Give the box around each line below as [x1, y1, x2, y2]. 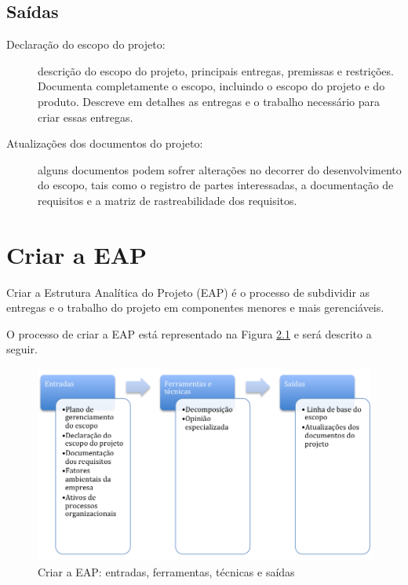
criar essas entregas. [38, 108, 133, 125]
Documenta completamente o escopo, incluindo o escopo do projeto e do [38, 78, 385, 94]
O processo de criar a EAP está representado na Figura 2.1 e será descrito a [6, 325, 372, 342]
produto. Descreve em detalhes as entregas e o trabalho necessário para [38, 93, 381, 109]
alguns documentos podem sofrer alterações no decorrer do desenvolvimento [38, 161, 402, 177]
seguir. [6, 341, 38, 357]
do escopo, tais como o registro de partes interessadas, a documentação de [38, 177, 394, 193]
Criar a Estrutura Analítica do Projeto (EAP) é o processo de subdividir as [6, 283, 370, 300]
